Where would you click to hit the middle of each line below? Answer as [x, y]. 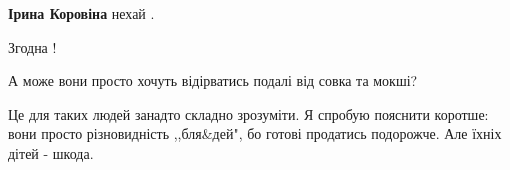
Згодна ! [32, 46]
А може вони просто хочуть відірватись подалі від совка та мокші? [213, 80]
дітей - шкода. [51, 152]
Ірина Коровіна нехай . [81, 13]
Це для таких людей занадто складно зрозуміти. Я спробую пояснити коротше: [248, 113]
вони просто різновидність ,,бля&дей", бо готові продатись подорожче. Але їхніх [255, 133]
